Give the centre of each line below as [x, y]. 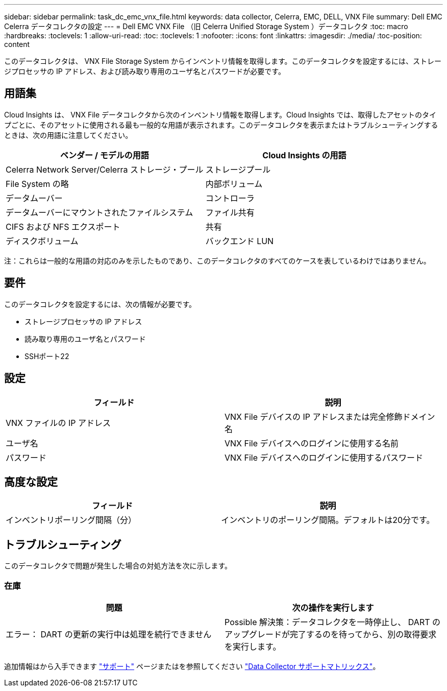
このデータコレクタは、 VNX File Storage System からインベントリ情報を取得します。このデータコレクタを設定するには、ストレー [223, 61]
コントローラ [230, 198]
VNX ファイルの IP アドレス [58, 423]
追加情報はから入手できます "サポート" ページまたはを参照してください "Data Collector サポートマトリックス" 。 [192, 666]
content [17, 44]
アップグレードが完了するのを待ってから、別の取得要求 [331, 634]
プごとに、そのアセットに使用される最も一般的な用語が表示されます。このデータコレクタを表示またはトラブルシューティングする [221, 125]
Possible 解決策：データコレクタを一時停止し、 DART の [333, 622]
